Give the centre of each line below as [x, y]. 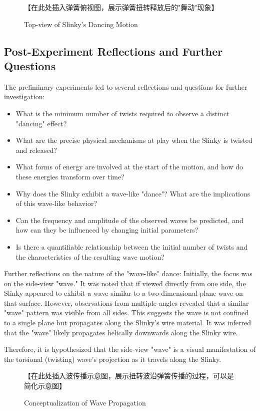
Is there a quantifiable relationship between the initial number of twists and [132, 246]
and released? [36, 150]
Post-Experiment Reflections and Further [113, 51]
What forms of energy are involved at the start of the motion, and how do [129, 167]
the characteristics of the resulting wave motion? [90, 256]
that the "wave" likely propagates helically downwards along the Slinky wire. [121, 332]
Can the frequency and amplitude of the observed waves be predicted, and [129, 220]
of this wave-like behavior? [56, 203]
